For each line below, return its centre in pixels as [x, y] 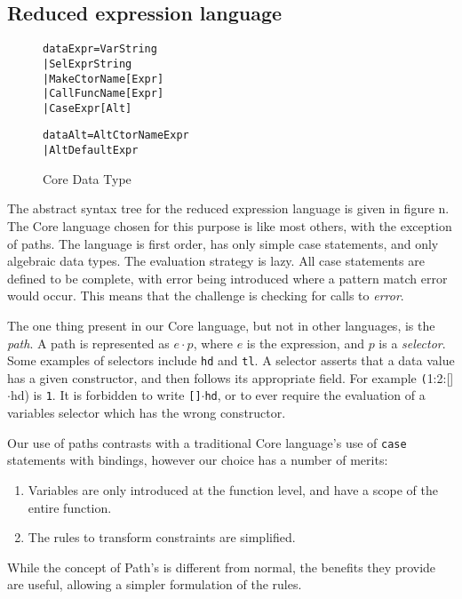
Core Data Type [87, 178]
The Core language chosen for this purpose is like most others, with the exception [230, 225]
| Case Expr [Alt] [88, 108]
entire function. [70, 507]
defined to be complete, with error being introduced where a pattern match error [227, 278]
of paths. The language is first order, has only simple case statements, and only [223, 243]
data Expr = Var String [100, 49]
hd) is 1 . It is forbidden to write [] [106, 395]
